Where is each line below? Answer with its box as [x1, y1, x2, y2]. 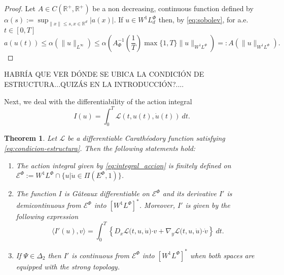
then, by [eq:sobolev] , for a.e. [158, 14, 248, 24]
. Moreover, [139, 200, 175, 210]
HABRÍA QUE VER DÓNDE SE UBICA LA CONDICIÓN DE [4, 69, 204, 79]
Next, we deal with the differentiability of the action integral [4, 96, 192, 106]
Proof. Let [4, 3, 35, 13]
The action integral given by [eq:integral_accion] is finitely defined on [16, 160, 231, 170]
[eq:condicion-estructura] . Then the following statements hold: [4, 143, 196, 154]
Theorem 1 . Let [4, 133, 57, 143]
